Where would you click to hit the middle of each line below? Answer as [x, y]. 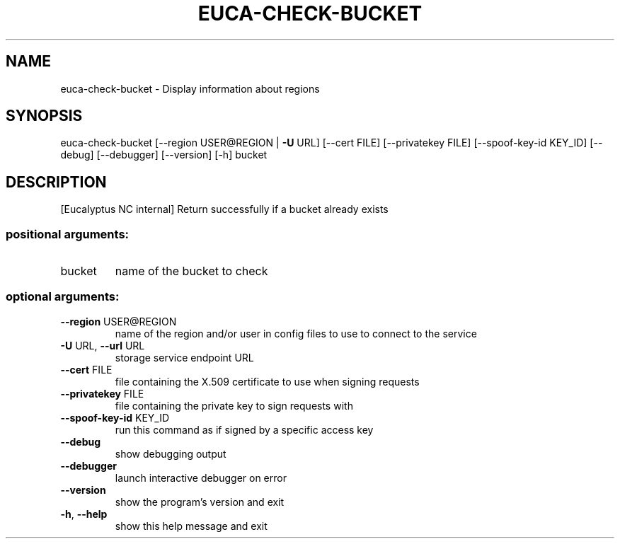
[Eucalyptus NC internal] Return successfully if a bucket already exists [224, 209]
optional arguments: [63, 297]
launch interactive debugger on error [201, 478]
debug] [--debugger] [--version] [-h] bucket [164, 155]
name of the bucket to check [191, 271]
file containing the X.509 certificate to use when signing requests [267, 381]
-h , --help [84, 514]
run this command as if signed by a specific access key [244, 429]
